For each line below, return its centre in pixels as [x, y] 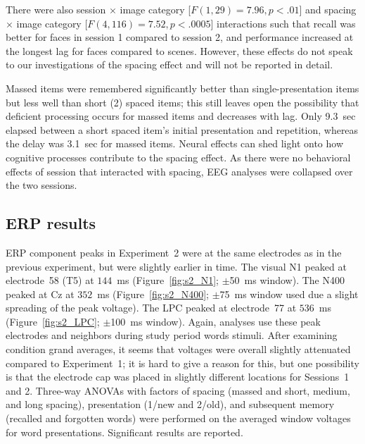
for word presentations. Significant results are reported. [124, 432]
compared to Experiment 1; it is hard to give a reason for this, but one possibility [182, 363]
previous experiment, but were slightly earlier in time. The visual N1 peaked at [176, 266]
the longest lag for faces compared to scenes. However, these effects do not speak [179, 50]
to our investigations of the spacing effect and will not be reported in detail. [169, 64]
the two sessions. [41, 185]
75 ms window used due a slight [289, 294]
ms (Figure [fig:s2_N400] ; [153, 294]
